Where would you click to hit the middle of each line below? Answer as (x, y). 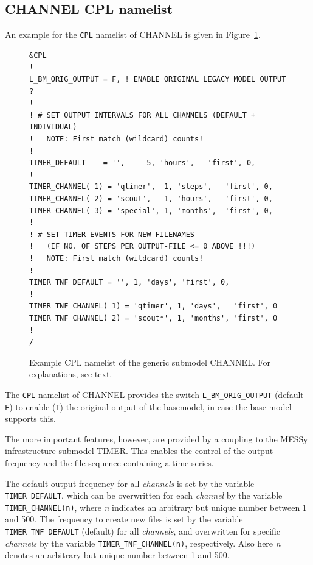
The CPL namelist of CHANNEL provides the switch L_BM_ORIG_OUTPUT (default (154, 394)
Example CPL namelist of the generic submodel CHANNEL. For (150, 362)
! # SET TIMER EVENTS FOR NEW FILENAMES (112, 234)
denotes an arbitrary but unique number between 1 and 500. (117, 555)
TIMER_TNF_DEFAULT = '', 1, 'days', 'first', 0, (129, 282)
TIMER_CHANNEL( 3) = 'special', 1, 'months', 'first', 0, (151, 211)
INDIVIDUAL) (53, 127)
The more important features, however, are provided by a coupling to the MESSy (156, 439)
